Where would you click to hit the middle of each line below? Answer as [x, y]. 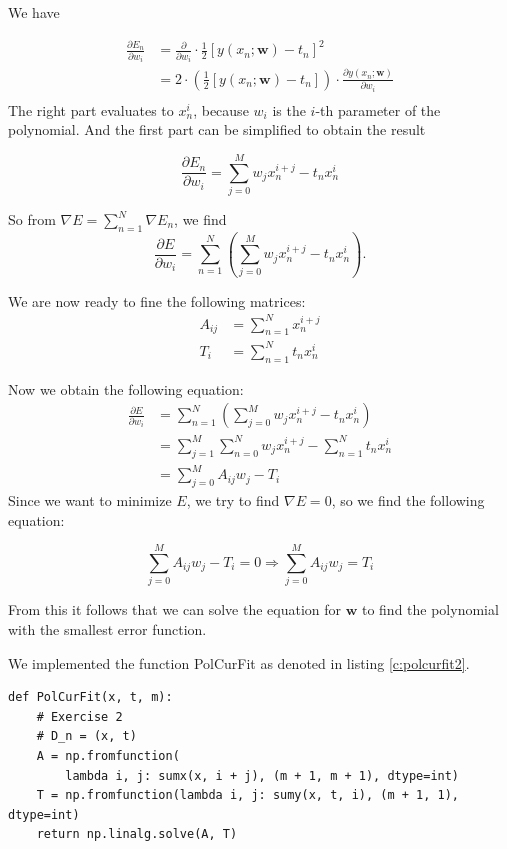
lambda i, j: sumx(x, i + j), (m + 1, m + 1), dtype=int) [262, 775]
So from [32, 219]
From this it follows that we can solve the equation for [174, 609]
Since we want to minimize [90, 500]
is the [289, 109]
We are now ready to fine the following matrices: [157, 300]
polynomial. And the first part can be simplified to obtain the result [217, 129]
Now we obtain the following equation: [126, 388]
